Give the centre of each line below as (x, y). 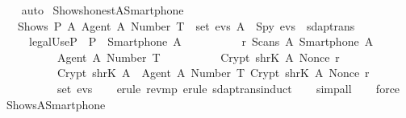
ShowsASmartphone (56, 104)
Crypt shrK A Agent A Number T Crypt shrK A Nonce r (213, 73)
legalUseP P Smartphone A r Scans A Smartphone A (201, 41)
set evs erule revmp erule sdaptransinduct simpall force (228, 88)
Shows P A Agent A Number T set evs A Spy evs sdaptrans (186, 25)
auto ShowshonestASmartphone (103, 10)
